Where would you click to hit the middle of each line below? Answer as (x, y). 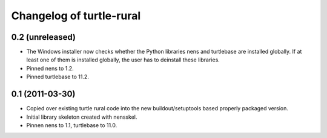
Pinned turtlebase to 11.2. (58, 77)
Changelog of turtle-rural (76, 16)
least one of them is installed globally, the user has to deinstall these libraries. (123, 60)
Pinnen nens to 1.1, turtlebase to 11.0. (72, 125)
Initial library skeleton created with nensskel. (82, 117)
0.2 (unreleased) (43, 37)
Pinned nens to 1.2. (50, 68)
